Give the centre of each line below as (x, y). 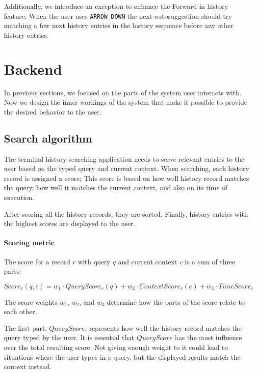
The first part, (26, 328)
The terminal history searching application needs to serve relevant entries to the (124, 158)
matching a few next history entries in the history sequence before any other (119, 25)
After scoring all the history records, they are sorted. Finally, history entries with (126, 214)
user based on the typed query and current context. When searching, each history (127, 168)
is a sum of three (210, 261)
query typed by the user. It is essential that (69, 337)
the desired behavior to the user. (53, 111)
